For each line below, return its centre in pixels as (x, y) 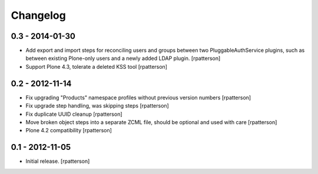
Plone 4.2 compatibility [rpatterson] (69, 130)
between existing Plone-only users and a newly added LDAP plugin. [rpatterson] (123, 58)
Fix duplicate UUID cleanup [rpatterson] (74, 114)
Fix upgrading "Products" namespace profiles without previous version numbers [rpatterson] (138, 98)
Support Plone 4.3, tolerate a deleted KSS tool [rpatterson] (97, 66)
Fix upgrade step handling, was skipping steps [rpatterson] (97, 106)
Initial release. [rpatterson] (58, 161)
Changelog (38, 15)
